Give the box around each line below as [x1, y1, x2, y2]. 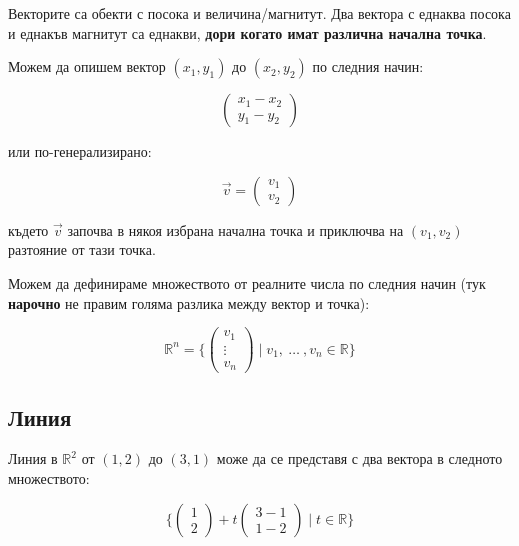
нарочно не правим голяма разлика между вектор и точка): [8, 292, 370, 313]
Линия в [8, 448, 58, 469]
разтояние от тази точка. [8, 239, 156, 260]
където [8, 219, 49, 240]
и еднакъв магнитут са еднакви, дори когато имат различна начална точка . [8, 22, 487, 43]
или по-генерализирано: [8, 141, 152, 162]
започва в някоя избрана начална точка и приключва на [67, 219, 404, 240]
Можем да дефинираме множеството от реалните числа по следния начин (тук [8, 272, 486, 293]
